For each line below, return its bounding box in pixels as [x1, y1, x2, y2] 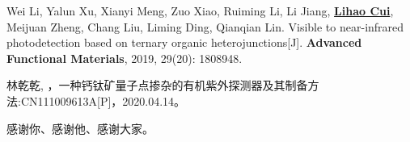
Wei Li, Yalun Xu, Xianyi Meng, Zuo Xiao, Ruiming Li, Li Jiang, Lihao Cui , [6, 2, 394, 19]
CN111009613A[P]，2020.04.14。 [20, 92, 186, 109]
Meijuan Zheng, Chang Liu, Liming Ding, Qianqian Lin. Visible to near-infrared [6, 18, 404, 35]
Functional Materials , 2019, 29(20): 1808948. [6, 49, 243, 66]
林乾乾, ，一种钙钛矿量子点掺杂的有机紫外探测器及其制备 [6, 77, 308, 94]
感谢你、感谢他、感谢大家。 [6, 119, 154, 136]
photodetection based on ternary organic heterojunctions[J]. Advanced [6, 34, 362, 51]
